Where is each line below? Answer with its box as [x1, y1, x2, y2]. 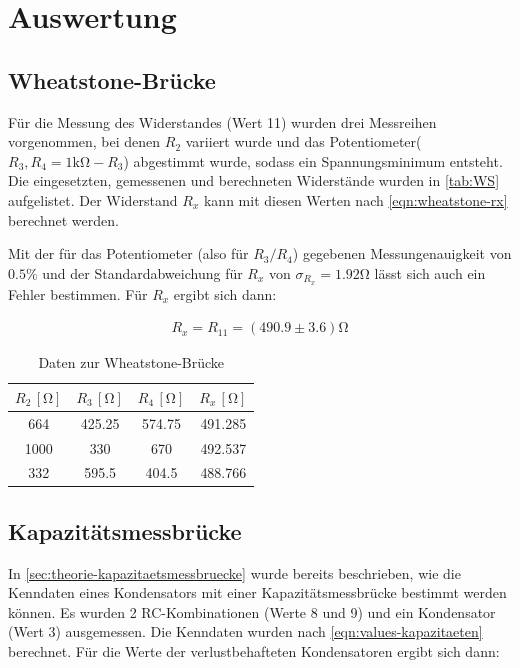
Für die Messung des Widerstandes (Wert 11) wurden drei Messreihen [8, 111, 437, 132]
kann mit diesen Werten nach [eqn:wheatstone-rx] [203, 189, 508, 210]
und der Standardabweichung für [42, 262, 243, 283]
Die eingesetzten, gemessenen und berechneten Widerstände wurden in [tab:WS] [8, 170, 500, 191]
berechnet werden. [8, 209, 119, 230]
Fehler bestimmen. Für [8, 283, 148, 304]
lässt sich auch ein [374, 262, 486, 283]
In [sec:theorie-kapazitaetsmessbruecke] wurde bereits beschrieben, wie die [8, 562, 461, 583]
